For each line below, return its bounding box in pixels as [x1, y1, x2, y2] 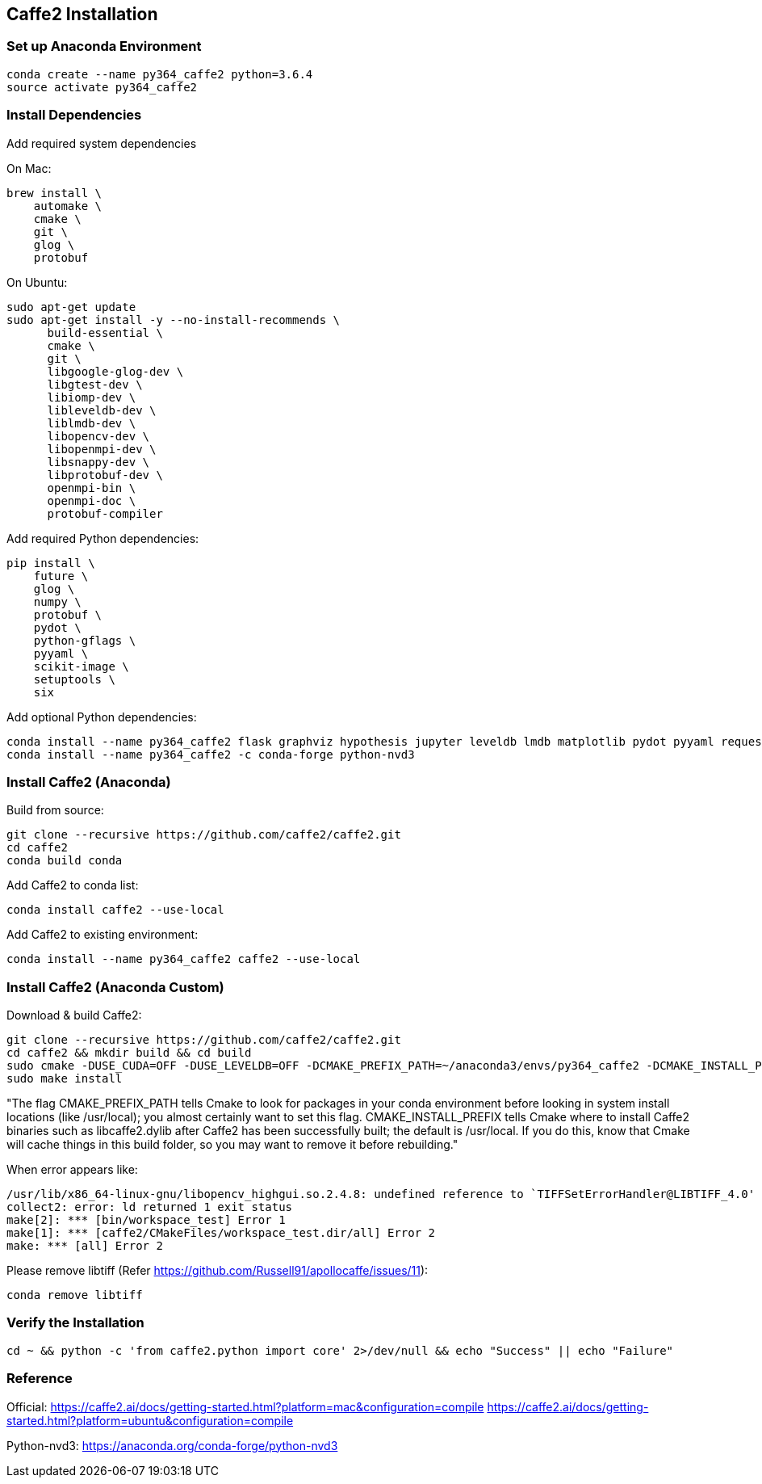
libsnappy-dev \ [47, 455, 150, 469]
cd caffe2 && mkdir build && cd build [6, 1046, 252, 1060]
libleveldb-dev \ [47, 403, 157, 417]
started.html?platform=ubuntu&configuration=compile [6, 1413, 294, 1427]
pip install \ [6, 556, 95, 570]
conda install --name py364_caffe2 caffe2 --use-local [6, 952, 361, 966]
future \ [33, 569, 89, 582]
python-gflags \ [33, 633, 136, 647]
